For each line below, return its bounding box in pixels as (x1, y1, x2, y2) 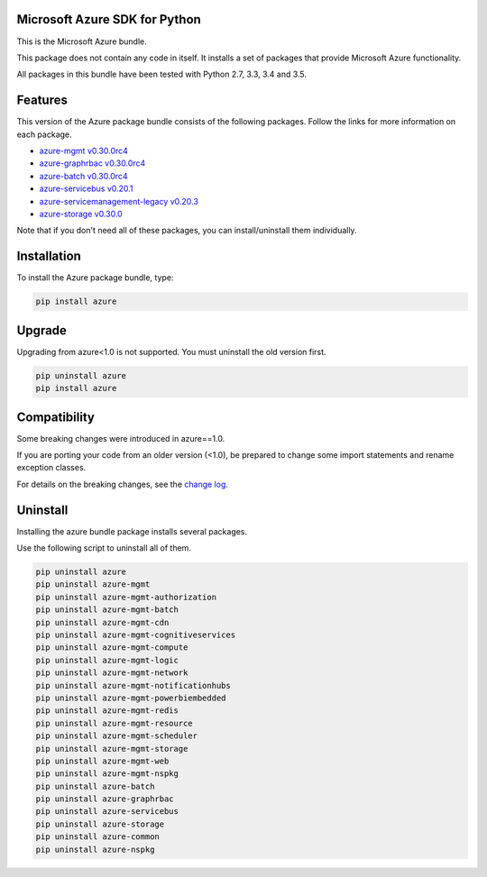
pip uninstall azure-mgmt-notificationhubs (35, 681, 232, 690)
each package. (16, 129, 72, 140)
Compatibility (16, 409, 95, 425)
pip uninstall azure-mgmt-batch (35, 605, 179, 615)
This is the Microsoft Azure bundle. (16, 36, 148, 47)
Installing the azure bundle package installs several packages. (16, 525, 248, 536)
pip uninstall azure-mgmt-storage (35, 744, 188, 754)
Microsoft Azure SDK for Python (16, 12, 202, 27)
